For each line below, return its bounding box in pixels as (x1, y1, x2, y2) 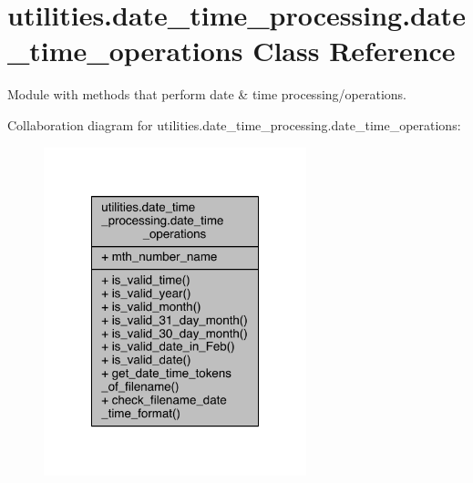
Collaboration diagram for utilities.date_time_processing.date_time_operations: (7, 115, 461, 134)
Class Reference (252, 32, 456, 69)
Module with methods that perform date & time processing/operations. (7, 85, 406, 104)
